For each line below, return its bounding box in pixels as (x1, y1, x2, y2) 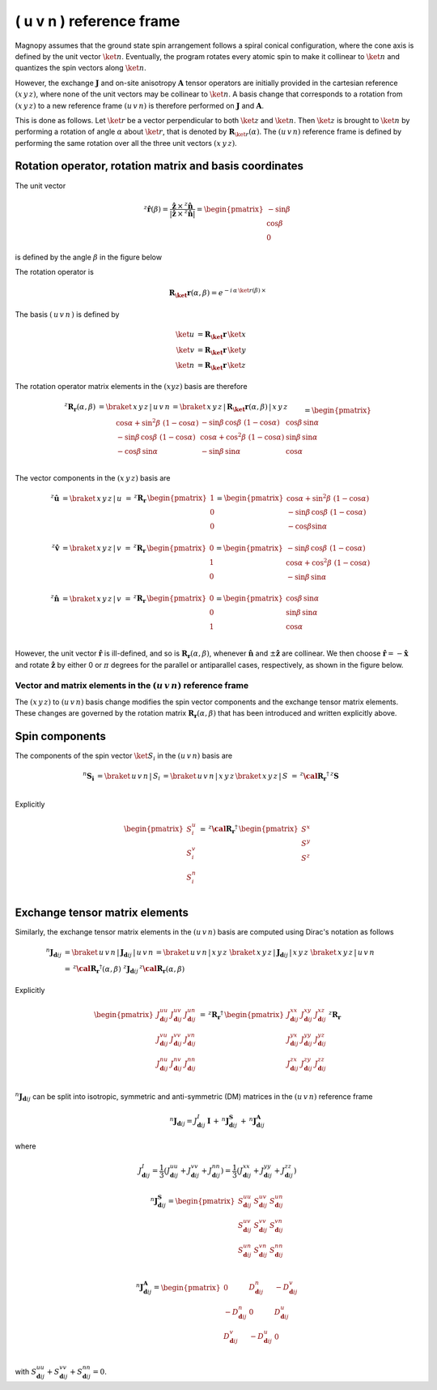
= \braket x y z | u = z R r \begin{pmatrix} (62, 492, 207, 505)
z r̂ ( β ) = (143, 203, 169, 214)
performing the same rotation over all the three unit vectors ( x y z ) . (15, 138, 238, 148)
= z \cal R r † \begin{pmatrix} (199, 823, 299, 836)
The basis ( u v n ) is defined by (15, 309, 120, 319)
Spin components (15, 729, 107, 743)
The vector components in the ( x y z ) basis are (15, 473, 171, 482)
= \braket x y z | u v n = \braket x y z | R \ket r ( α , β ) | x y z (98, 402, 288, 413)
